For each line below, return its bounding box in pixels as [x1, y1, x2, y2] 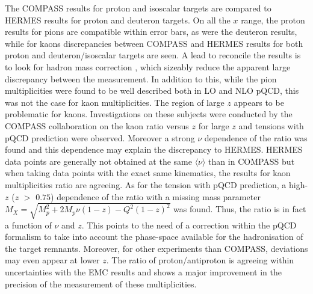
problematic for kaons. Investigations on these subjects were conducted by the [5, 108, 293, 120]
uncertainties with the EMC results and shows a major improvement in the [5, 266, 282, 278]
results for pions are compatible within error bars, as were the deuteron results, [5, 25, 297, 38]
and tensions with [238, 119, 304, 132]
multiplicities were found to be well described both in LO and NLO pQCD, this [5, 84, 299, 97]
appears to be [234, 96, 284, 108]
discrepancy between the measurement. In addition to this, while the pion [5, 72, 277, 85]
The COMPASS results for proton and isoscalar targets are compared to [5, 2, 271, 14]
